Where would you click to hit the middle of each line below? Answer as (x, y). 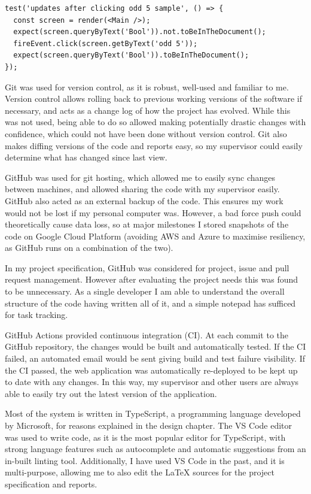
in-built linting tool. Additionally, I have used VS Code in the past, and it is (145, 460)
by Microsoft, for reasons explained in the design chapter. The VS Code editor (149, 425)
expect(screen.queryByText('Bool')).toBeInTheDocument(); (131, 55)
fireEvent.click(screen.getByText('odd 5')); (106, 43)
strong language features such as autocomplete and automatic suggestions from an (155, 449)
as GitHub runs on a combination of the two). (89, 248)
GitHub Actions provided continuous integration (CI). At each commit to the (147, 334)
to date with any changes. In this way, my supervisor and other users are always (152, 382)
